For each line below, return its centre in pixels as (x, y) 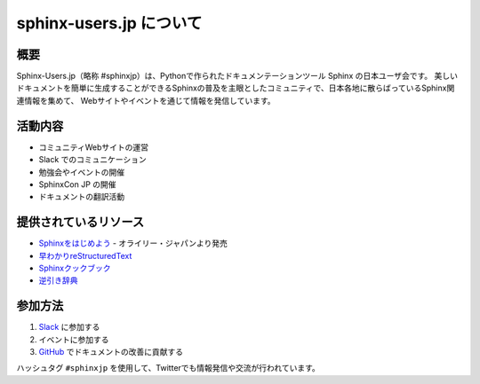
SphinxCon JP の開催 (77, 184)
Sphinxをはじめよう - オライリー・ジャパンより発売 (133, 243)
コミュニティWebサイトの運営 (93, 147)
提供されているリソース (80, 222)
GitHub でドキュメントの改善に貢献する (111, 352)
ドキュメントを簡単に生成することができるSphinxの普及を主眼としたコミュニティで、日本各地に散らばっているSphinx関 (236, 88)
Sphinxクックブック (75, 268)
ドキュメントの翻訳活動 (81, 197)
